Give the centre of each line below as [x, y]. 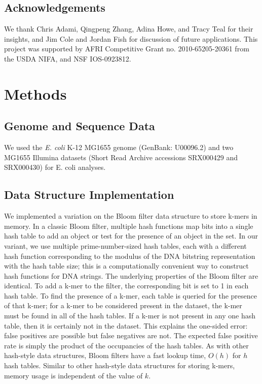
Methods [35, 93]
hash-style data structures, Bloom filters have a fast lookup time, [105, 355]
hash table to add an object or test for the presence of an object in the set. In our [131, 236]
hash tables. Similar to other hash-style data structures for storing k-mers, [120, 365]
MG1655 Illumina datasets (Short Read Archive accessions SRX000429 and [121, 157]
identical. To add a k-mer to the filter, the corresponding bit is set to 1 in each [126, 286]
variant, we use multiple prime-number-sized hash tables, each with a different [125, 245]
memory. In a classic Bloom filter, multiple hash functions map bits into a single [129, 226]
